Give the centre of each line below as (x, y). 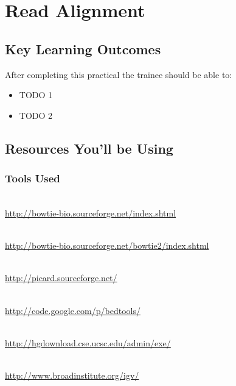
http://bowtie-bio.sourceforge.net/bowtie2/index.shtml (107, 245)
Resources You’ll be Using (89, 148)
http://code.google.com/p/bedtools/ (73, 310)
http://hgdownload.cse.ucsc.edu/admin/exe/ (88, 342)
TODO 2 (36, 115)
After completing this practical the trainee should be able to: (119, 74)
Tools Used (33, 178)
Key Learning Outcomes (83, 48)
